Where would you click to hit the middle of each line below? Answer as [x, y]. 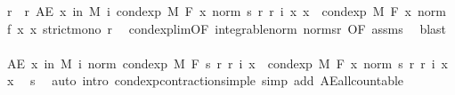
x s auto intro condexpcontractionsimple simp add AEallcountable [205, 80]
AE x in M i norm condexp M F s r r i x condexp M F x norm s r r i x [227, 63]
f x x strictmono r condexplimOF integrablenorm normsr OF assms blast [227, 28]
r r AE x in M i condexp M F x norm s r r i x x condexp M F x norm [226, 11]
